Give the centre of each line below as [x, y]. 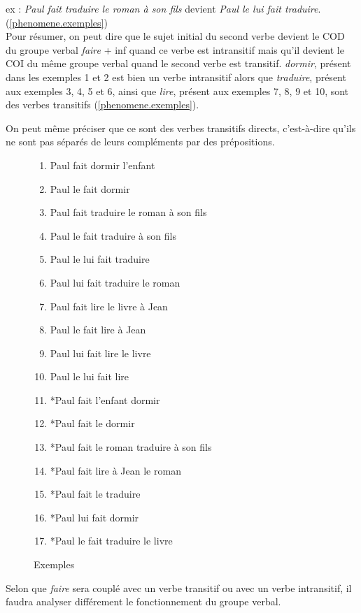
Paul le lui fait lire [90, 376]
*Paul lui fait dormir [94, 517]
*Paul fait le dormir [92, 423]
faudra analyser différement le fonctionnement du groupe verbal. [143, 601]
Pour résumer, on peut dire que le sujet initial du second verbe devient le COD [175, 36]
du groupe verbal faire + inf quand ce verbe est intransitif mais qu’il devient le [175, 49]
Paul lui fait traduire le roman [115, 282]
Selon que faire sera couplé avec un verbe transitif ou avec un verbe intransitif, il [179, 587]
